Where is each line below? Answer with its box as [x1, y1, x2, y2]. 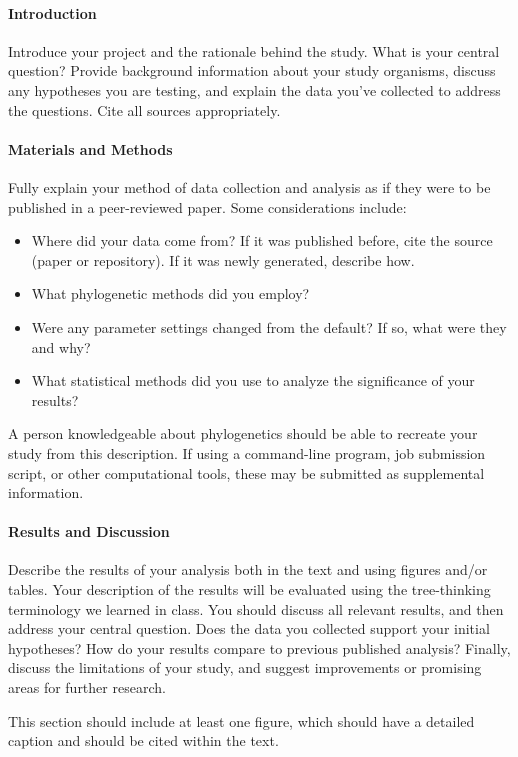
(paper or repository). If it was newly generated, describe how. [31, 249, 415, 270]
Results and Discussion [8, 521, 170, 542]
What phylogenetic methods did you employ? [31, 283, 310, 304]
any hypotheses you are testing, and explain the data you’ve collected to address [8, 79, 501, 100]
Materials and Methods [8, 138, 173, 159]
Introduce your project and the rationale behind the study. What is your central [8, 40, 500, 61]
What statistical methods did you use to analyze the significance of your [31, 370, 475, 391]
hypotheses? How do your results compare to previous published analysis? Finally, [8, 637, 511, 658]
